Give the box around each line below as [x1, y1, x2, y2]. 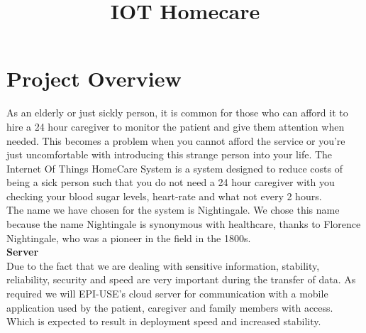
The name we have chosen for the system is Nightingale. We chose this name [6, 202, 340, 217]
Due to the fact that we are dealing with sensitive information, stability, [6, 258, 320, 273]
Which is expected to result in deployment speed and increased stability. [6, 314, 321, 329]
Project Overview [6, 64, 182, 93]
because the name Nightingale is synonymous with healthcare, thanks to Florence [6, 217, 361, 231]
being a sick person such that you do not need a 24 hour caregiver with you [6, 175, 335, 190]
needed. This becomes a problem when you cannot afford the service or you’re [6, 133, 345, 148]
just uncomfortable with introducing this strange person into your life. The [6, 147, 333, 162]
